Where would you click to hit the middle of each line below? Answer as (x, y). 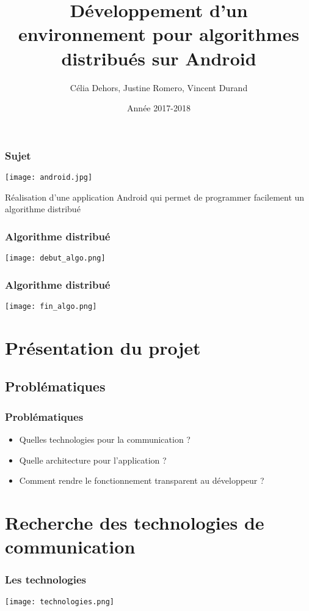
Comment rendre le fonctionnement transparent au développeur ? (142, 480)
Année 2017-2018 (159, 108)
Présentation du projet (103, 347)
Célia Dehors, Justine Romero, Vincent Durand (159, 87)
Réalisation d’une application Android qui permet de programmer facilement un (155, 197)
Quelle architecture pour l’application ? (93, 460)
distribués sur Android (159, 58)
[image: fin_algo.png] (51, 306)
